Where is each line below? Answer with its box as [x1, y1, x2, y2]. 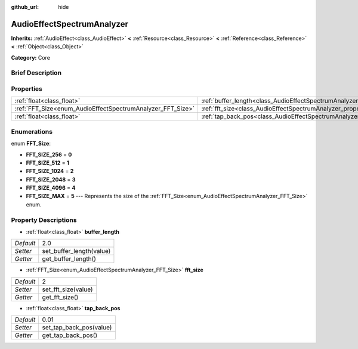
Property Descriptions [11, 215, 77, 224]
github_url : [11, 4, 39, 10]
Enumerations [11, 127, 53, 135]
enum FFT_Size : [11, 140, 51, 147]
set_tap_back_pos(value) [42, 323, 112, 332]
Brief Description [11, 69, 62, 77]
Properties [11, 85, 43, 93]
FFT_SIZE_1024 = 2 [26, 168, 74, 175]
